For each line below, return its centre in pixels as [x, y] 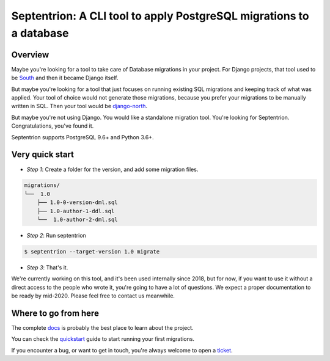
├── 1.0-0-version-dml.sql [78, 202]
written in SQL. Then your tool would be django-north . [79, 106]
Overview [30, 55]
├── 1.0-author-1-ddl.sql [76, 211]
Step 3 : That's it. [47, 268]
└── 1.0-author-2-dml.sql [78, 220]
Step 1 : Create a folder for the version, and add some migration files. [112, 169]
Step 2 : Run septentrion [57, 236]
